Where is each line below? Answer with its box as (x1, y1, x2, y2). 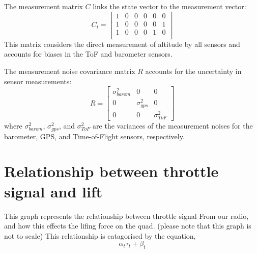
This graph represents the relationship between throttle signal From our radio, (4, 210, 249, 221)
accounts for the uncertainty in (145, 65, 242, 76)
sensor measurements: (4, 75, 72, 86)
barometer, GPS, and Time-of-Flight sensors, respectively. (4, 131, 185, 141)
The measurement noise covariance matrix (4, 65, 135, 76)
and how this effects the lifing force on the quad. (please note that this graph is (4, 220, 251, 231)
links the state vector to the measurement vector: (93, 1, 246, 11)
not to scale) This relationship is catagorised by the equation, (4, 230, 196, 241)
